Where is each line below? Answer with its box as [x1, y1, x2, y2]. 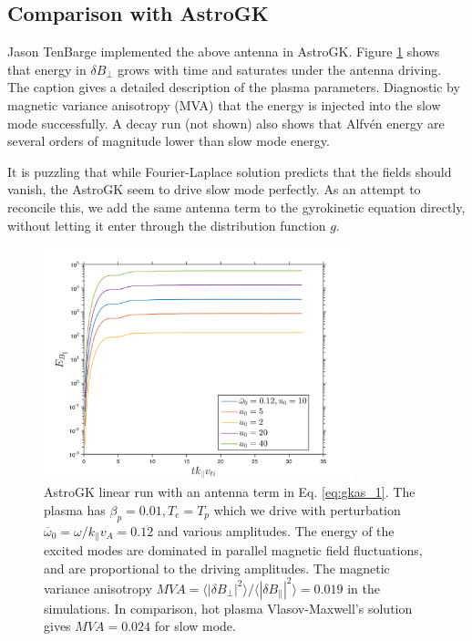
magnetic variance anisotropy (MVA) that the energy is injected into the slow [7, 95, 441, 114]
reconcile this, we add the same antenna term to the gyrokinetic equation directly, [7, 197, 466, 216]
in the [347, 578, 380, 597]
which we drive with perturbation [213, 500, 401, 519]
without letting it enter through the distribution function [7, 215, 326, 234]
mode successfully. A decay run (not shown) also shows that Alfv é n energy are [7, 113, 445, 132]
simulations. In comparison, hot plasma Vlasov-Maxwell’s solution [44, 598, 413, 617]
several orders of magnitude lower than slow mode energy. [7, 131, 330, 150]
